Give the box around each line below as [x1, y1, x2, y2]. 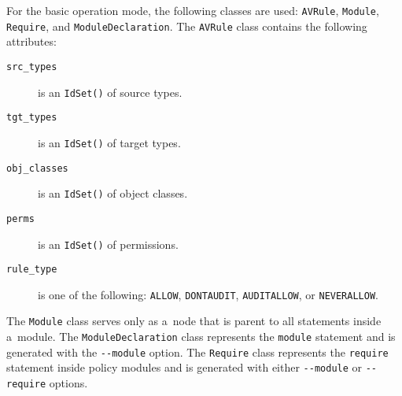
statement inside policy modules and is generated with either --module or [6, 359, 363, 376]
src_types [6, 61, 57, 72]
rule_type [6, 264, 57, 276]
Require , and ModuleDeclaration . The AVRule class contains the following [6, 17, 367, 34]
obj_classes [6, 162, 68, 174]
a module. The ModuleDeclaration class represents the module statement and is [6, 328, 396, 345]
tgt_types [6, 112, 57, 124]
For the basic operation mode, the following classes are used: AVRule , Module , [6, 2, 379, 18]
